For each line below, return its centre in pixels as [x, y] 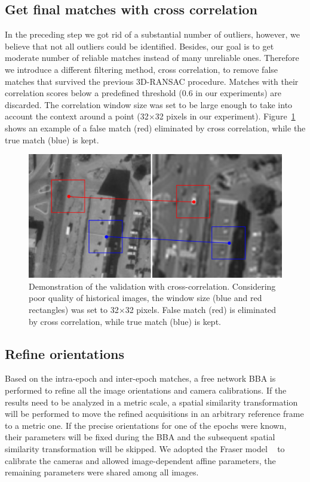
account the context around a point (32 [77, 116]
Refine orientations [65, 353]
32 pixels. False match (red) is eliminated [201, 309]
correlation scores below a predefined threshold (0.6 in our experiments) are [143, 93]
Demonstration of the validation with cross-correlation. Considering [152, 286]
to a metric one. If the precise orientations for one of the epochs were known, [146, 425]
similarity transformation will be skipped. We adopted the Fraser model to [145, 448]
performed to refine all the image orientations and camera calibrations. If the [146, 390]
